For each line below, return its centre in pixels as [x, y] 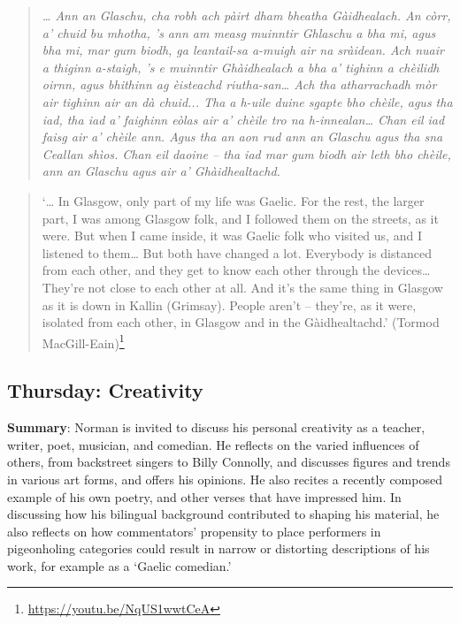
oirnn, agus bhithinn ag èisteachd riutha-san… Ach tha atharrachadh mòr [239, 84]
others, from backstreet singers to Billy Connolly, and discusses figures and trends [229, 462]
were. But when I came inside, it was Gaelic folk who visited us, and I [232, 236]
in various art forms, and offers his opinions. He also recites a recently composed [225, 479]
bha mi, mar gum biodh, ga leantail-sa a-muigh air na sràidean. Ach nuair [243, 50]
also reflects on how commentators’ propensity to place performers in [194, 531]
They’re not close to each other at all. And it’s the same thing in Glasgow [242, 287]
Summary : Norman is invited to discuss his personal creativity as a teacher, [216, 427]
